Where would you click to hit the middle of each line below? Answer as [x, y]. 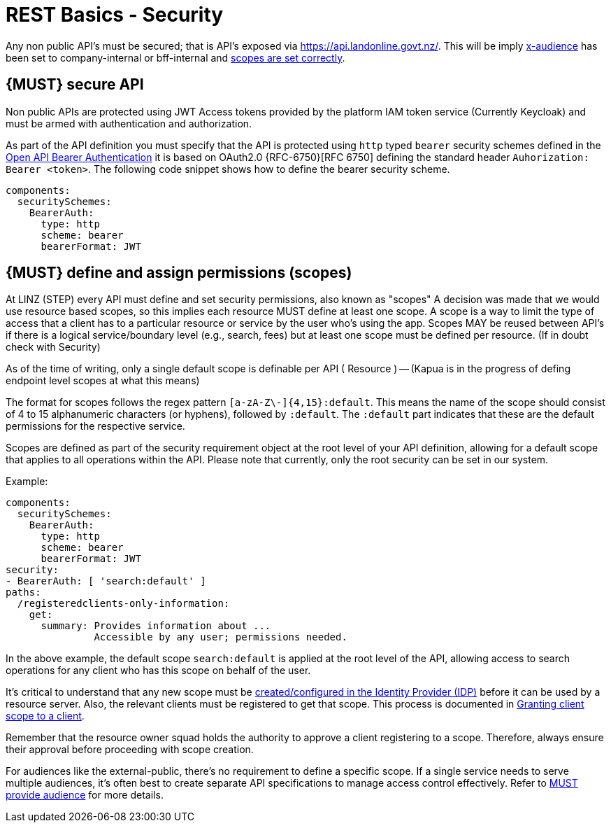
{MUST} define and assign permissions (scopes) [179, 273]
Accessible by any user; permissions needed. [221, 637]
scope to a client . [45, 716]
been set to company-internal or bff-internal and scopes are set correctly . [175, 57]
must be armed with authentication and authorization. [129, 123]
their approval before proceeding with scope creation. [130, 750]
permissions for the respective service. [95, 426]
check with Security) [53, 347]
